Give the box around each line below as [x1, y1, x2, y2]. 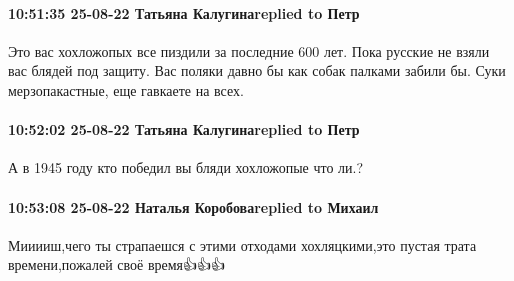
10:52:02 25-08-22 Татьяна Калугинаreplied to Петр [8, 119, 360, 140]
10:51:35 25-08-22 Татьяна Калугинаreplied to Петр [8, 2, 360, 23]
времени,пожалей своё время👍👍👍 [8, 254, 226, 275]
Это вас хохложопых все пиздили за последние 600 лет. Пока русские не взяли [8, 40, 490, 61]
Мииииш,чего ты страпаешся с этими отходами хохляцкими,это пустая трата [8, 234, 477, 255]
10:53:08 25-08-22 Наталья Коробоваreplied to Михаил [8, 196, 379, 217]
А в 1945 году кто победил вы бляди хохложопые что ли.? [8, 157, 364, 178]
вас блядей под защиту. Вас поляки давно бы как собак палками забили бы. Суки [8, 60, 506, 81]
